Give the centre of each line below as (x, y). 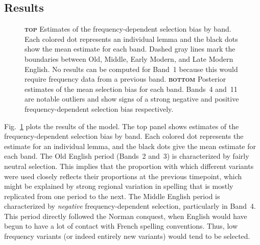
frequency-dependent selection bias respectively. (99, 108)
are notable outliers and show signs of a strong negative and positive (132, 99)
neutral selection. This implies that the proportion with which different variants (129, 166)
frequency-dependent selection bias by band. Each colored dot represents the (124, 136)
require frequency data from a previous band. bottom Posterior (125, 79)
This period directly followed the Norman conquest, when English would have (126, 216)
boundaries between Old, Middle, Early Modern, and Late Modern (129, 58)
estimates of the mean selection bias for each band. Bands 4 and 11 (131, 89)
